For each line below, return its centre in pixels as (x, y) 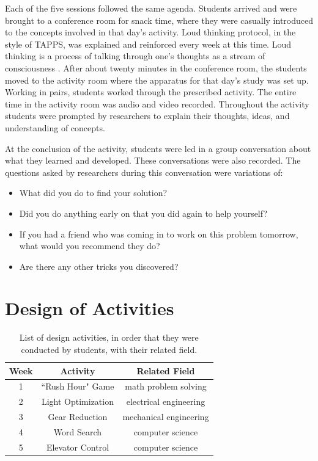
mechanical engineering (166, 417)
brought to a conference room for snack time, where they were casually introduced (159, 20)
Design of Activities (90, 308)
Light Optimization (77, 401)
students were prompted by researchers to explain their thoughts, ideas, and (147, 116)
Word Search (78, 431)
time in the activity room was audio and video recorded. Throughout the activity (157, 103)
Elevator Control (78, 447)
